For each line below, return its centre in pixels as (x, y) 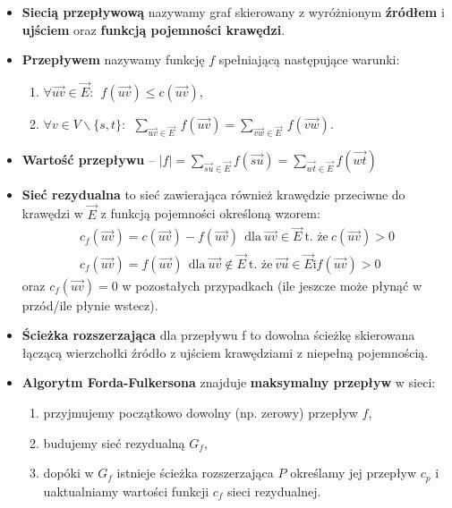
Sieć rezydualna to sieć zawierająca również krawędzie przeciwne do (213, 194)
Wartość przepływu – (88, 159)
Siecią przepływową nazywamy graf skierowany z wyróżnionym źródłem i (233, 12)
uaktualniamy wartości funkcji (126, 491)
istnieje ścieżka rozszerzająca (195, 473)
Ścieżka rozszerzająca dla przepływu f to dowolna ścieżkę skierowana (218, 335)
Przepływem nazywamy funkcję (113, 59)
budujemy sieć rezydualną (114, 442)
